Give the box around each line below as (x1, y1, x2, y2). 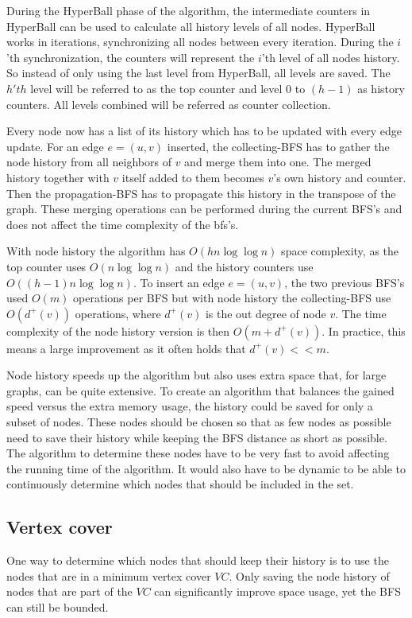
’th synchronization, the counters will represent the (6, 49, 255, 65)
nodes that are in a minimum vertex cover (6, 567, 211, 584)
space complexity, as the (281, 243, 399, 259)
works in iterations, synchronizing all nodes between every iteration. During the (6, 33, 394, 50)
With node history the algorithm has (6, 243, 186, 259)
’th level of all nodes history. (261, 49, 400, 65)
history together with (6, 169, 110, 185)
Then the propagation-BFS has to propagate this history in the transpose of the (6, 185, 396, 201)
